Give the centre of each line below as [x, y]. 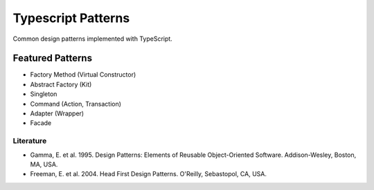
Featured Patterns [53, 58]
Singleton [44, 94]
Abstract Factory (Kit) [61, 84]
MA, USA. [44, 164]
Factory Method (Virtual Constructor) [83, 75]
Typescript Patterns [71, 18]
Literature [30, 141]
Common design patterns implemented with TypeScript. [92, 39]
